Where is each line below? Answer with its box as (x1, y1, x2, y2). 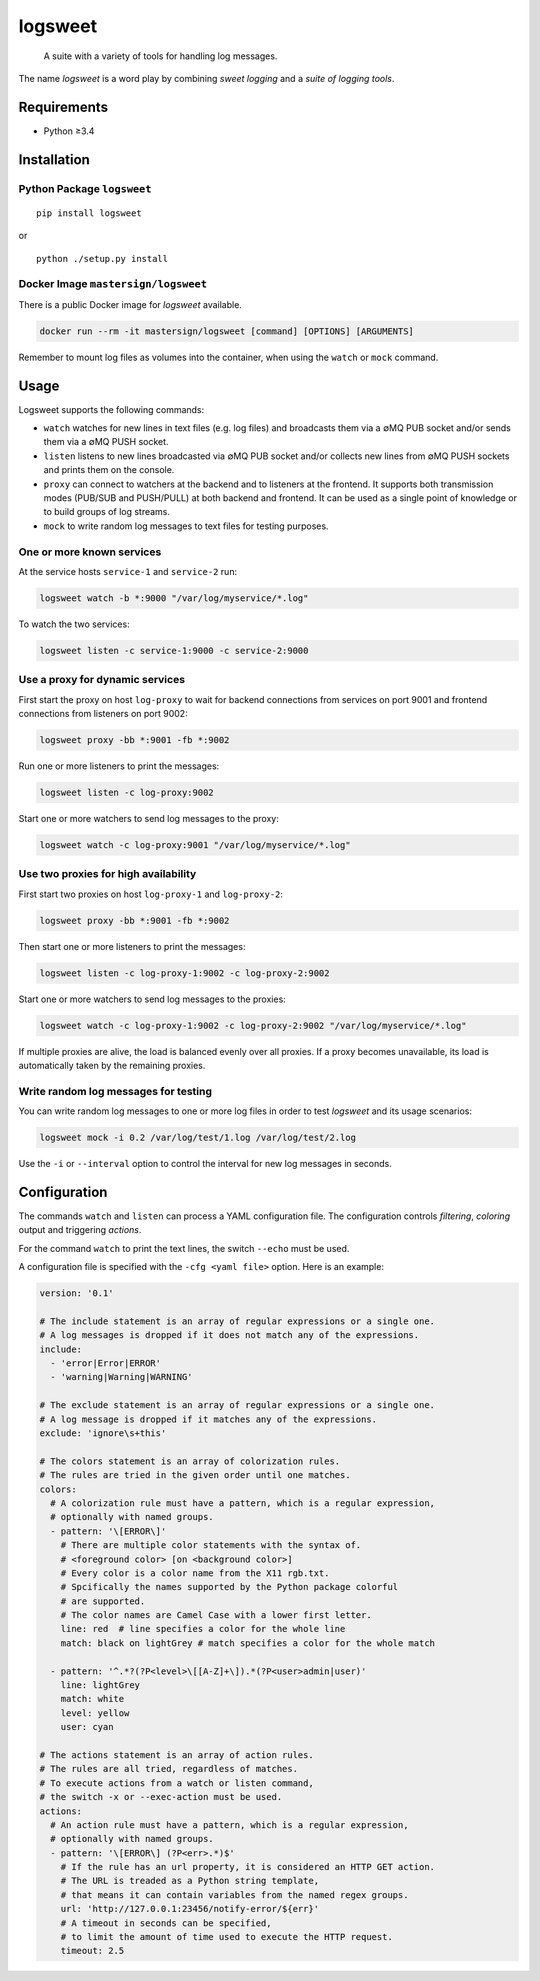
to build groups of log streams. (43, 506, 170, 518)
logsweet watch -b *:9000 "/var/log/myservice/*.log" (39, 592, 309, 604)
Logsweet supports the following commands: (18, 403, 205, 415)
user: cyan (60, 1721, 114, 1733)
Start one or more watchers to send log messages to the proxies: (18, 993, 287, 1005)
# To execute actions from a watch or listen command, (39, 1777, 314, 1789)
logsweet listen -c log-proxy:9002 (39, 786, 214, 798)
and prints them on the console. (43, 464, 175, 476)
